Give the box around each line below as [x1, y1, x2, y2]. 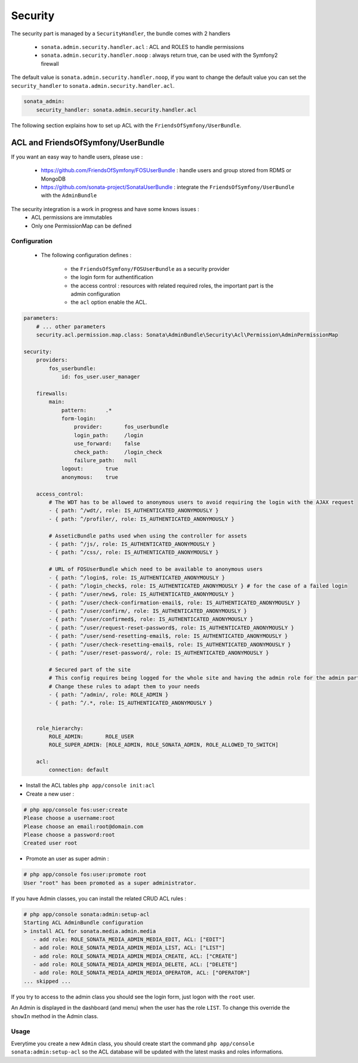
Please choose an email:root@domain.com [23, 823, 143, 830]
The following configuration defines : [41, 252, 132, 259]
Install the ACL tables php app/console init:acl [26, 782, 155, 789]
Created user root [23, 840, 78, 847]
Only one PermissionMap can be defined [31, 222, 132, 230]
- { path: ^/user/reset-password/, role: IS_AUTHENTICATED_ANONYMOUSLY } [48, 649, 270, 656]
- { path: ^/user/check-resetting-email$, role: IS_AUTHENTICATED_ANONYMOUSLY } [48, 641, 292, 648]
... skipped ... [23, 978, 72, 985]
